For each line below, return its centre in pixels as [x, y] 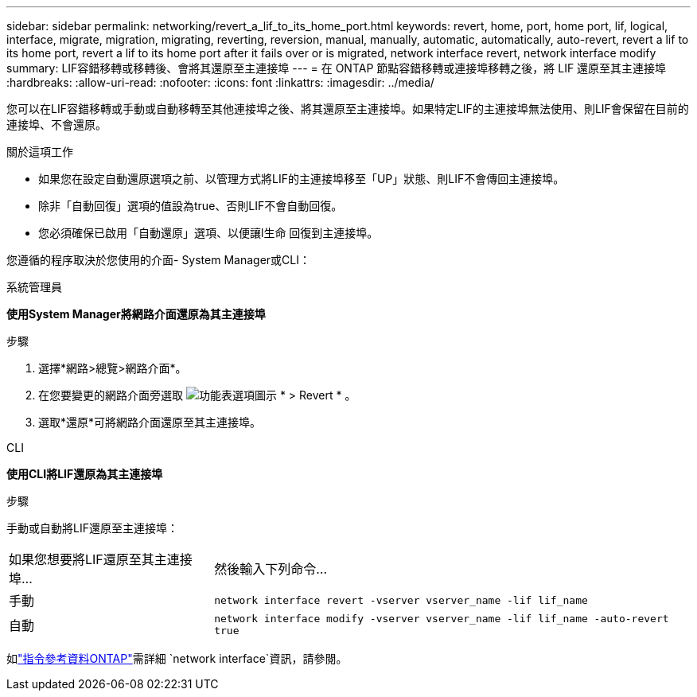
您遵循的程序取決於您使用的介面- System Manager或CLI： [158, 260]
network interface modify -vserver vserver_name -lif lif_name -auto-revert [442, 619]
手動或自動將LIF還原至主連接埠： [92, 528]
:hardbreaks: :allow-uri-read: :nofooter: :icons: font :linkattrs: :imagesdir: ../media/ [220, 82]
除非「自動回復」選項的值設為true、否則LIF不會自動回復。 [191, 206]
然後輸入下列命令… [271, 569]
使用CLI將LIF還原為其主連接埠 [85, 474]
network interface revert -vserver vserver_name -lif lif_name [401, 600]
